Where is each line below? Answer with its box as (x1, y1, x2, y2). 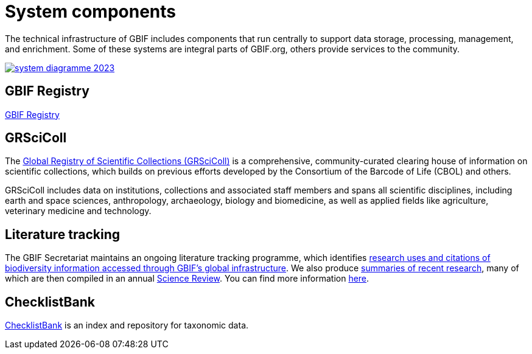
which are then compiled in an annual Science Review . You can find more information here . (5, 273, 369, 284)
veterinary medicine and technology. (5, 206, 152, 217)
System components (5, 1, 177, 22)
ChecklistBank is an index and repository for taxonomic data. (5, 320, 249, 331)
